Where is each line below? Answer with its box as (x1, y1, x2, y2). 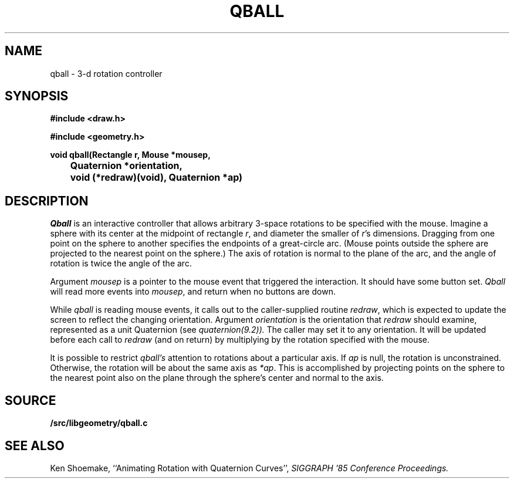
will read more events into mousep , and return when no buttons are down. (50, 286, 336, 297)
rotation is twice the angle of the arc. (50, 258, 192, 269)
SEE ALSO (5, 438, 65, 453)
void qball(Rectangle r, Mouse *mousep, (50, 150, 211, 160)
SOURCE (5, 393, 56, 408)
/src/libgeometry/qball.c (50, 418, 148, 428)
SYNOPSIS (5, 89, 69, 104)
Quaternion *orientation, (70, 160, 182, 172)
